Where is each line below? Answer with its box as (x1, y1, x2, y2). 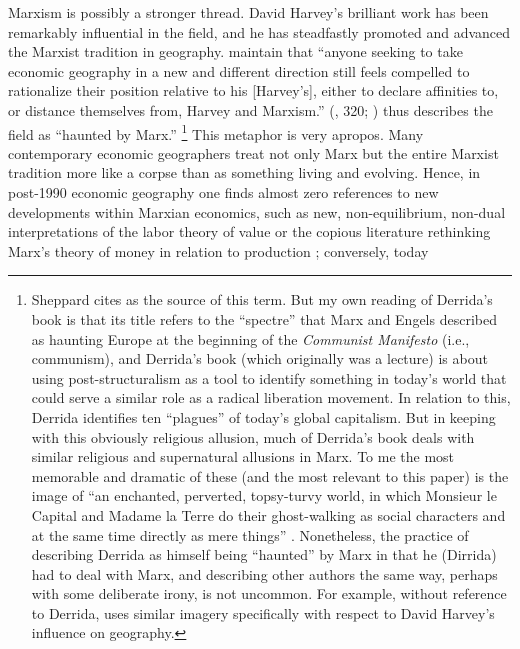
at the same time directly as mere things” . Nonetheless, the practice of (31, 524, 469, 545)
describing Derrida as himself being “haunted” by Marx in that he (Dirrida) (31, 544, 497, 565)
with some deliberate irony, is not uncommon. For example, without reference (31, 583, 507, 604)
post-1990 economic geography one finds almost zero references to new (8, 182, 439, 202)
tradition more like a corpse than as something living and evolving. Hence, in (8, 162, 481, 183)
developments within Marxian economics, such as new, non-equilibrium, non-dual (8, 201, 506, 222)
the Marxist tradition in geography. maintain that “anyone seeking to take (8, 41, 463, 62)
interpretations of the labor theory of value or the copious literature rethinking (8, 221, 491, 242)
